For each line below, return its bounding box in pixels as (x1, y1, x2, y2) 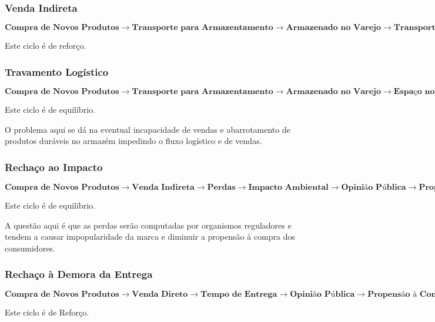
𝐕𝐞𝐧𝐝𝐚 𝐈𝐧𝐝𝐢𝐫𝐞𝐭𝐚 (132, 183, 195, 192)
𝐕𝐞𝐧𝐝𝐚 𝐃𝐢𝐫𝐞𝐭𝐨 (132, 290, 188, 298)
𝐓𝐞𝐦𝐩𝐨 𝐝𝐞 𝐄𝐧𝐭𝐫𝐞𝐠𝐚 (200, 290, 277, 298)
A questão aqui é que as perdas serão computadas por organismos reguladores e (5, 219, 292, 231)
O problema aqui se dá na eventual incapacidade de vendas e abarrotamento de (5, 123, 290, 135)
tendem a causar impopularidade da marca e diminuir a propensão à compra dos (5, 230, 295, 243)
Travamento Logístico (5, 64, 109, 79)
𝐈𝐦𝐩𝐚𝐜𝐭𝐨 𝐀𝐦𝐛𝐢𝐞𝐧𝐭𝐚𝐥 (248, 183, 329, 192)
